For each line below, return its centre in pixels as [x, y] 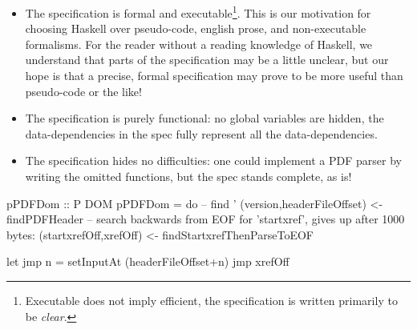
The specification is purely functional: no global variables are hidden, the [204, 118]
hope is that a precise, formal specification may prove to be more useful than [214, 76]
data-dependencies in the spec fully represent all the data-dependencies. [201, 133]
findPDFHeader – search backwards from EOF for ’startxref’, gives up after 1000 [206, 219]
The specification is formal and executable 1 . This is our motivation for [198, 12]
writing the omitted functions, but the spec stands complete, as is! [188, 176]
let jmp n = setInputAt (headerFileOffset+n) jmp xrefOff [148, 261]
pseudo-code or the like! [83, 91]
